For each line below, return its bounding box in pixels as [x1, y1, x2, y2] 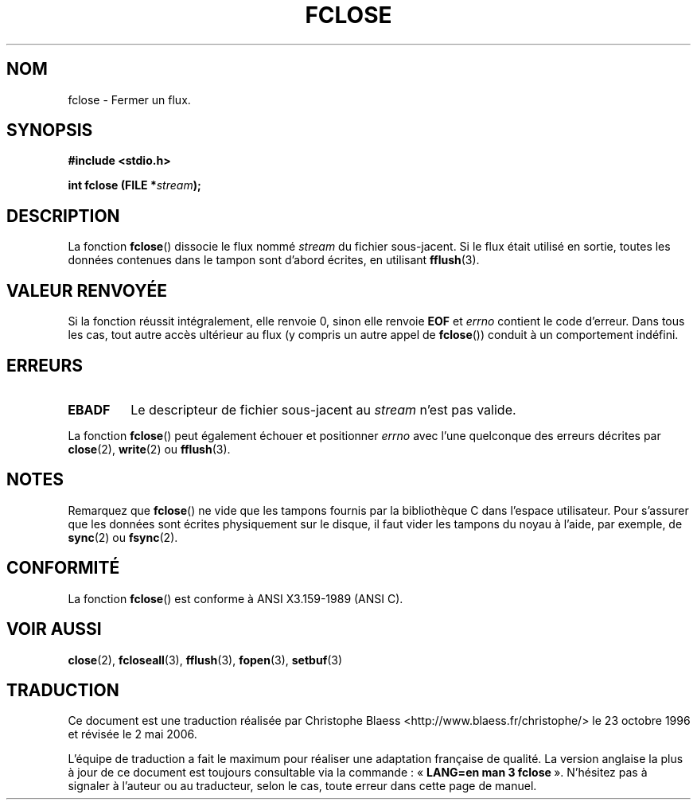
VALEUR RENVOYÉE [6, 280, 167, 301]
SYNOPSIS [6, 120, 93, 141]
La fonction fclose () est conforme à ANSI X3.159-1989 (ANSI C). [68, 591, 403, 605]
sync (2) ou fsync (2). [68, 530, 178, 544]
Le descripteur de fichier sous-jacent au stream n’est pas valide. [130, 401, 516, 418]
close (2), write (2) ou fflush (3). [68, 442, 231, 456]
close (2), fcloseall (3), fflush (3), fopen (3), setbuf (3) [68, 652, 343, 667]
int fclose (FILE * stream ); [68, 178, 201, 193]
